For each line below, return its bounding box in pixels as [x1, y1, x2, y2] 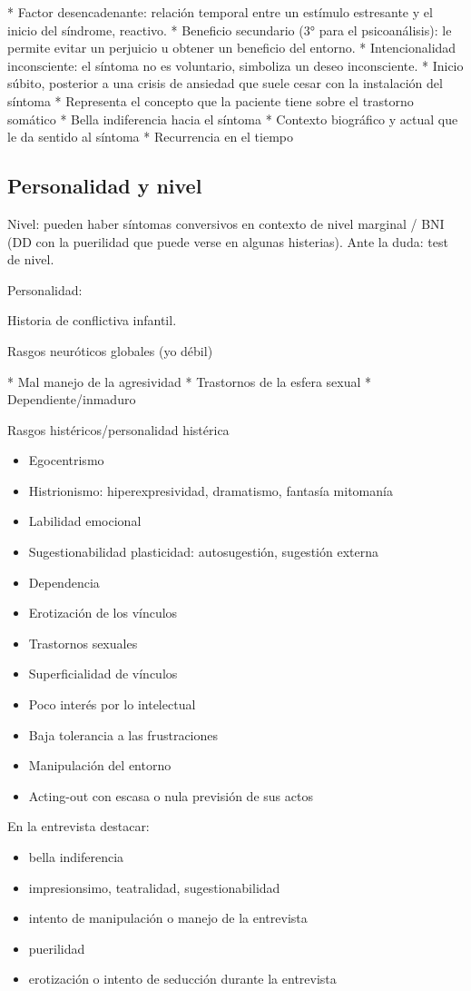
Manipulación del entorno [28, 756, 172, 775]
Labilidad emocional [28, 511, 142, 530]
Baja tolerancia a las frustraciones [28, 725, 219, 744]
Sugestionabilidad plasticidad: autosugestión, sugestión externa [28, 542, 378, 561]
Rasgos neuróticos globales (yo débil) [7, 341, 213, 360]
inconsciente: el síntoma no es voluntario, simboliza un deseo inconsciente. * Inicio [7, 55, 464, 74]
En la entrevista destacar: [7, 817, 150, 836]
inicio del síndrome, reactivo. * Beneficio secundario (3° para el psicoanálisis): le [7, 20, 452, 39]
